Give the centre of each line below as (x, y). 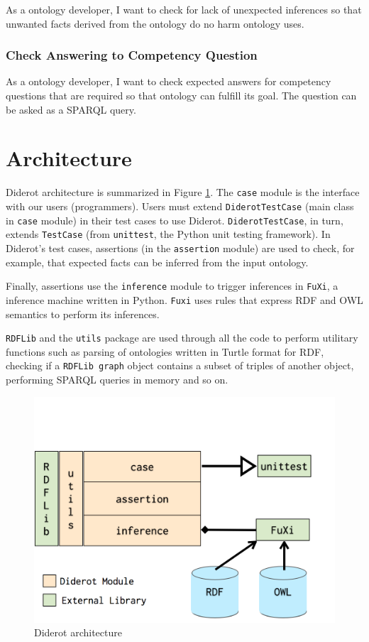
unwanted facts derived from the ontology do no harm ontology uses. (155, 23)
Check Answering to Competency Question (132, 55)
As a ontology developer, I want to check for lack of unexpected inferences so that (184, 9)
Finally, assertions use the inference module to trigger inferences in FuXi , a (172, 286)
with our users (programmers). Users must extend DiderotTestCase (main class (180, 206)
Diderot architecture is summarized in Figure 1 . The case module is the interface (183, 192)
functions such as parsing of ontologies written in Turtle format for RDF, (165, 351)
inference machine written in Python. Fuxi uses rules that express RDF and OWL (184, 299)
